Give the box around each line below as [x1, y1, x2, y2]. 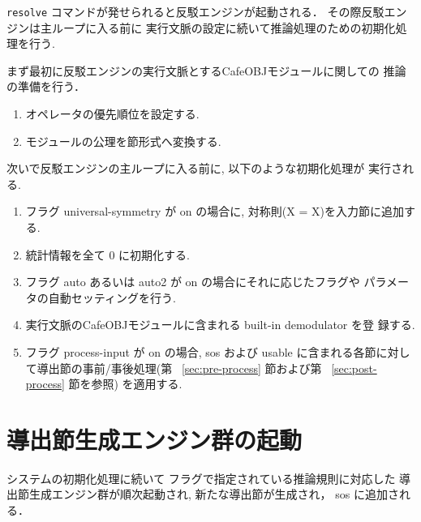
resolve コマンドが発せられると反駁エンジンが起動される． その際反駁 [6, 3, 384, 19]
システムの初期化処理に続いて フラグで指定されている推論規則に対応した [6, 469, 396, 486]
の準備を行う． [6, 78, 85, 95]
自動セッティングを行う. [48, 289, 176, 306]
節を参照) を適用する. [68, 375, 183, 392]
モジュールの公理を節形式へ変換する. [25, 132, 221, 149]
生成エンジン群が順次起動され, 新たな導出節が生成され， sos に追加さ [28, 486, 399, 503]
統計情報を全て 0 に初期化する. [25, 246, 191, 263]
